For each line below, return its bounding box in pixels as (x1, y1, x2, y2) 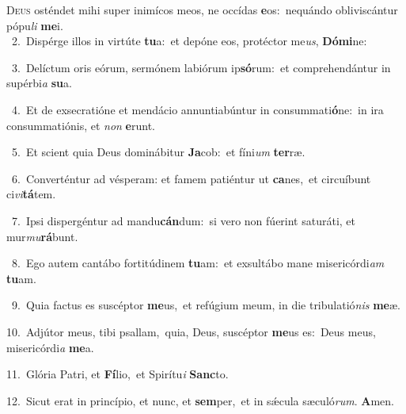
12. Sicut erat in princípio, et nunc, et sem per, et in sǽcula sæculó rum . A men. (6, 392, 394, 408)
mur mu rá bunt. (6, 228, 78, 244)
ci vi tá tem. (6, 186, 56, 202)
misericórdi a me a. (6, 339, 94, 355)
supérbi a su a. (6, 75, 72, 91)
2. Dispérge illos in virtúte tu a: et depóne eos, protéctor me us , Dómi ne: (11, 33, 367, 49)
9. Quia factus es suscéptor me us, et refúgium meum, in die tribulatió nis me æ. (11, 297, 400, 313)
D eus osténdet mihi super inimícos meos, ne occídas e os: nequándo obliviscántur (6, 2, 398, 17)
